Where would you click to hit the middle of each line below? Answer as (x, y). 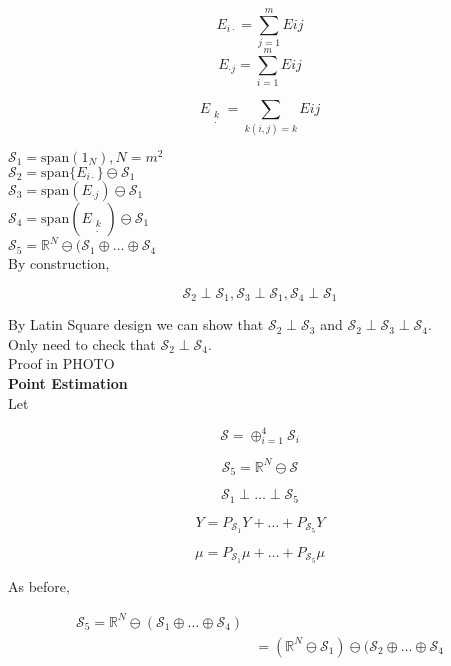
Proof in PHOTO (61, 363)
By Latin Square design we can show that (136, 324)
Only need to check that (82, 343)
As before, (39, 585)
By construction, (59, 263)
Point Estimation (68, 382)
